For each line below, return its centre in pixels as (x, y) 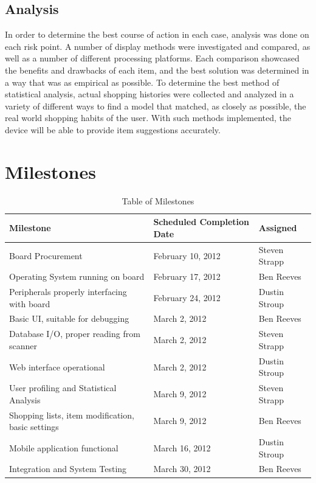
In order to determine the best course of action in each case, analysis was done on (157, 34)
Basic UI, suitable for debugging (69, 318)
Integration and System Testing (68, 469)
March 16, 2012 (182, 447)
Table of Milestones (158, 200)
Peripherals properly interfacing (68, 291)
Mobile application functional (64, 447)
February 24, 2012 (187, 297)
